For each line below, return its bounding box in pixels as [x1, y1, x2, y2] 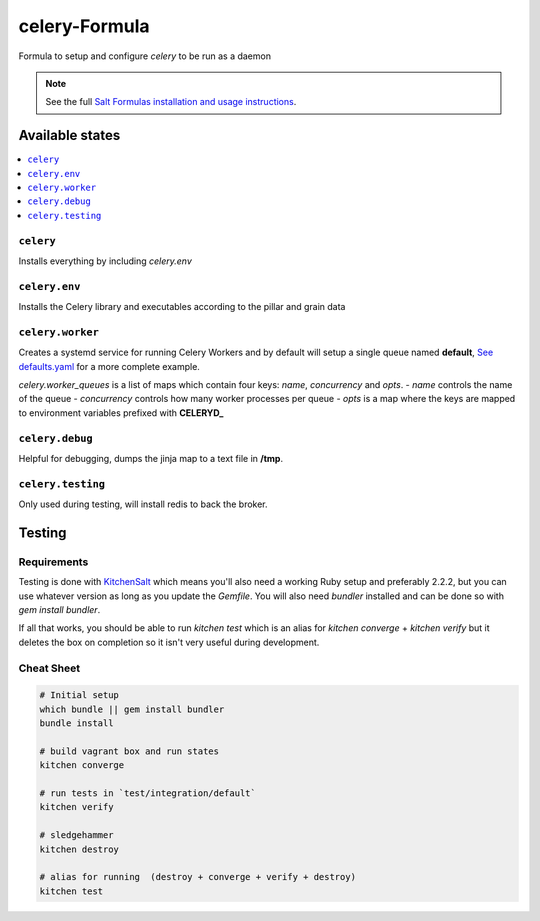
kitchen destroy [39, 843, 120, 855]
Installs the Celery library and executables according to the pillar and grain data [18, 301, 346, 313]
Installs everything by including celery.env [18, 255, 192, 267]
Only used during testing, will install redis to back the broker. [18, 498, 269, 510]
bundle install [39, 718, 114, 729]
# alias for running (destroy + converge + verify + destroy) [39, 871, 357, 883]
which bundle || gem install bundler [39, 703, 225, 715]
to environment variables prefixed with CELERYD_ [18, 406, 224, 419]
